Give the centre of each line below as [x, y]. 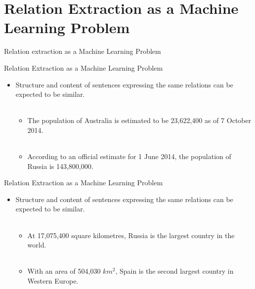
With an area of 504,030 [64, 271]
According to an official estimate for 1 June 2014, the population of [129, 156]
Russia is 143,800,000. [60, 166]
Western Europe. [53, 281]
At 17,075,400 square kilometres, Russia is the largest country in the [131, 235]
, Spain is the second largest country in [174, 271]
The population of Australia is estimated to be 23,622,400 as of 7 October [139, 120]
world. [37, 245]
